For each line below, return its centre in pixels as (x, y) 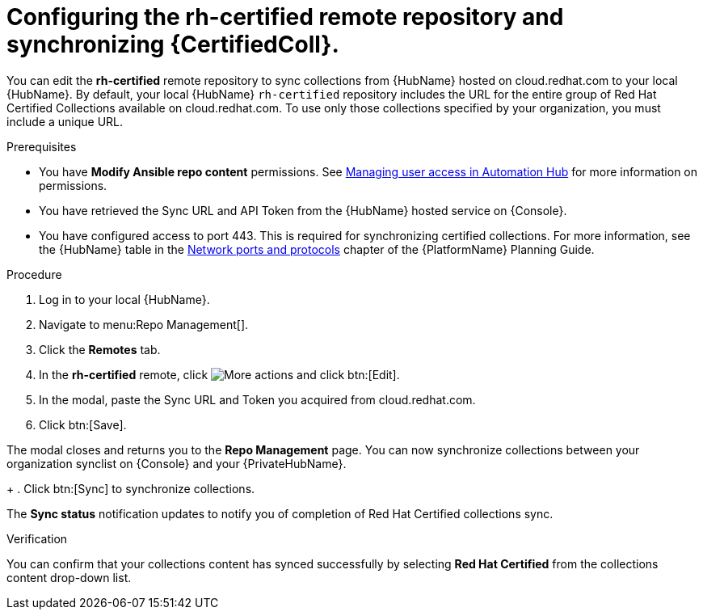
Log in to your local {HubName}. (124, 299)
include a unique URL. (65, 121)
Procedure (34, 274)
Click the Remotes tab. (100, 349)
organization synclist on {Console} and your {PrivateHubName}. (177, 463)
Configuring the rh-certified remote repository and (285, 17)
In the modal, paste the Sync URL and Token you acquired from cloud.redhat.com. (257, 399)
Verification (37, 538)
